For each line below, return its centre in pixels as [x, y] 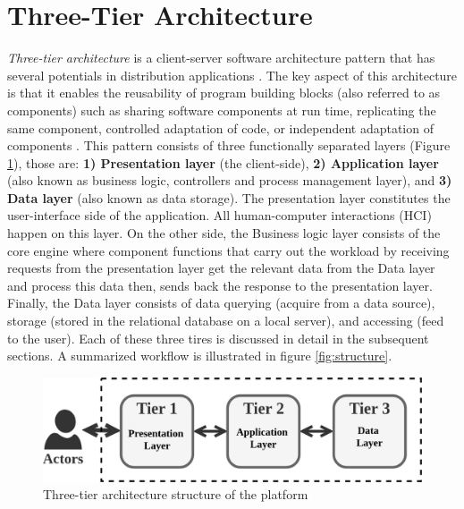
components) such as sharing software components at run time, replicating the [222, 110]
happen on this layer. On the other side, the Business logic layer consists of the [224, 233]
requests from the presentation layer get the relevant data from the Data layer [221, 268]
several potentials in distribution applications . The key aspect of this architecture [232, 75]
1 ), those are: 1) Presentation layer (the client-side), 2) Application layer [223, 162]
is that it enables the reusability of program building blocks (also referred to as [224, 93]
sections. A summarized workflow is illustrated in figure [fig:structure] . [200, 356]
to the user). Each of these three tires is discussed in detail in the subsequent [218, 338]
